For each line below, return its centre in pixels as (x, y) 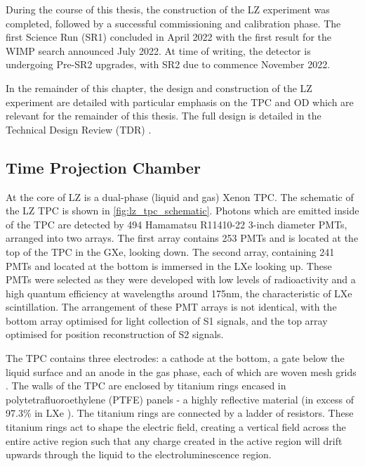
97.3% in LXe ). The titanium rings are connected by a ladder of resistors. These (180, 413)
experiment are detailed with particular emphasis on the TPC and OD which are (180, 102)
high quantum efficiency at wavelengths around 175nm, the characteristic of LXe (179, 293)
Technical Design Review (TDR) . (79, 129)
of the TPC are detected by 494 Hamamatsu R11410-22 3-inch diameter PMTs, (177, 224)
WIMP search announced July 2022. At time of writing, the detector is (158, 50)
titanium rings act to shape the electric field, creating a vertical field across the (176, 427)
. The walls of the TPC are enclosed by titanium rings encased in (146, 386)
